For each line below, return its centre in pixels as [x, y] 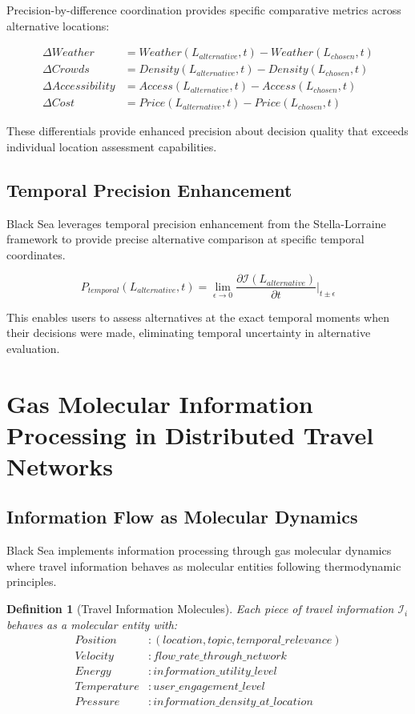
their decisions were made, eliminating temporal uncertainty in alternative [189, 333]
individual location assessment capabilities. [112, 146]
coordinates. [36, 254]
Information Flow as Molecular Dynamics [182, 517]
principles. [32, 582]
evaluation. [33, 348]
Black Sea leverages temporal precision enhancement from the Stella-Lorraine [196, 223]
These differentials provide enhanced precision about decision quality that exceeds [207, 131]
